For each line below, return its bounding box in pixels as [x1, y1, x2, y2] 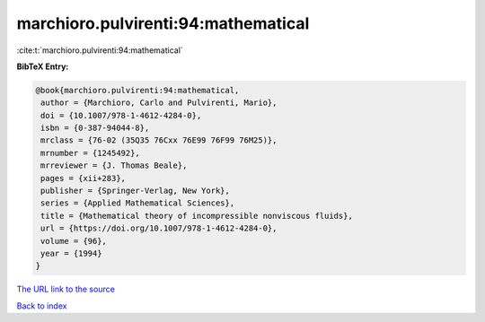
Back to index [16, 300, 67, 311]
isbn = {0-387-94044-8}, [40, 123, 150, 134]
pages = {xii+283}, [40, 173, 126, 183]
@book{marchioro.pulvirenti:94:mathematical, [35, 85, 240, 95]
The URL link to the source [16, 283, 116, 295]
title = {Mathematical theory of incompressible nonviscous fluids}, [40, 211, 354, 221]
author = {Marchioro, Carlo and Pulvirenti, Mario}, [40, 98, 278, 108]
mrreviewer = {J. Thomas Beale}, [40, 161, 188, 170]
